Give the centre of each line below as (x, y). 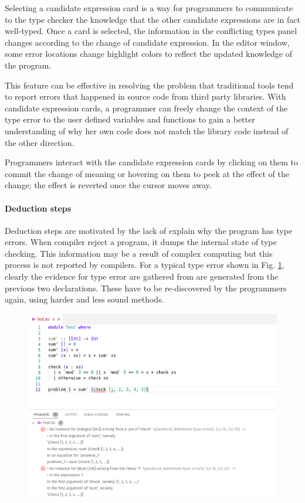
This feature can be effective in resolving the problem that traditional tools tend (149, 85)
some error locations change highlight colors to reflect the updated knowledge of (149, 54)
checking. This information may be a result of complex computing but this (139, 253)
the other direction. (40, 142)
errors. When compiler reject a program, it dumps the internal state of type (141, 242)
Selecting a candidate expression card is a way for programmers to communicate (149, 8)
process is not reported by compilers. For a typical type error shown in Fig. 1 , (145, 265)
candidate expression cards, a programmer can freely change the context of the (146, 108)
